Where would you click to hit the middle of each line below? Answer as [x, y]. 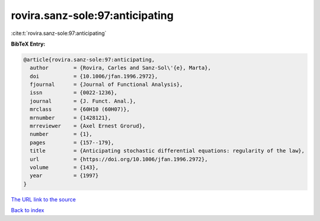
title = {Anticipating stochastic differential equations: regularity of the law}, [167, 151]
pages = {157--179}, [72, 142]
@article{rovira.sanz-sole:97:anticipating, [89, 60]
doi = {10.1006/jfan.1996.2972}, [94, 76]
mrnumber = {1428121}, [71, 118]
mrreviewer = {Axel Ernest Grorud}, [88, 126]
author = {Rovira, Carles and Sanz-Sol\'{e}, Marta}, [121, 68]
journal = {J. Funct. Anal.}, [83, 101]
